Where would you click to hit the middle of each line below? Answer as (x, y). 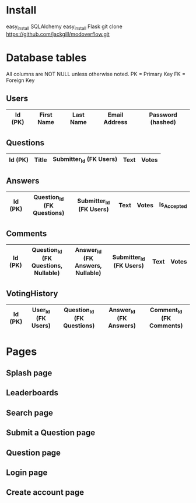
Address (116, 122)
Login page (27, 473)
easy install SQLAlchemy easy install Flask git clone (64, 27)
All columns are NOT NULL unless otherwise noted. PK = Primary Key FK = (96, 74)
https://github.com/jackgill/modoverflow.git (58, 34)
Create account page (45, 492)
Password (163, 115)
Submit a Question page (51, 433)
